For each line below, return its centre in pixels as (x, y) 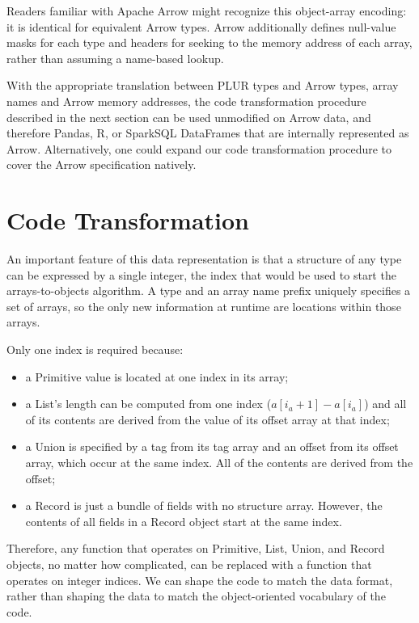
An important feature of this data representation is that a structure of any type (204, 259)
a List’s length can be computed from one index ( (148, 404)
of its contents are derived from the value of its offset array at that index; (207, 419)
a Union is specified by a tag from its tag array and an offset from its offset (212, 446)
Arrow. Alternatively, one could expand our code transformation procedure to (199, 148)
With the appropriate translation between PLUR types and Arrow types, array (203, 85)
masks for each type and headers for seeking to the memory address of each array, (209, 42)
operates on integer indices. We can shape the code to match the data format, (200, 580)
